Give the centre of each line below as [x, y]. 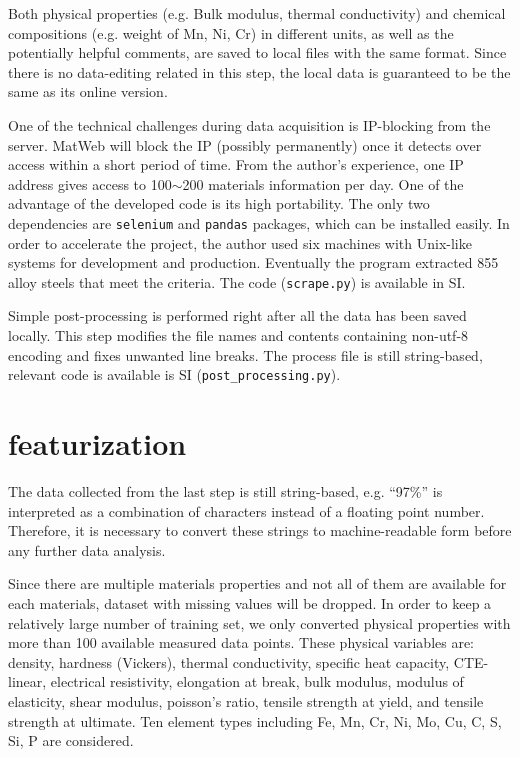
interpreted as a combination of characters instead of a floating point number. [246, 510]
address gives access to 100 [90, 183]
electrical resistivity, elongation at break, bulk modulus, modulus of [257, 681]
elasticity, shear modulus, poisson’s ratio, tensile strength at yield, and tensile [246, 700]
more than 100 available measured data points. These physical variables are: [241, 642]
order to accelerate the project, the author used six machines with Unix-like [240, 242]
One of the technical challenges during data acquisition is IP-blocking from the [249, 124]
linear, [27, 681]
